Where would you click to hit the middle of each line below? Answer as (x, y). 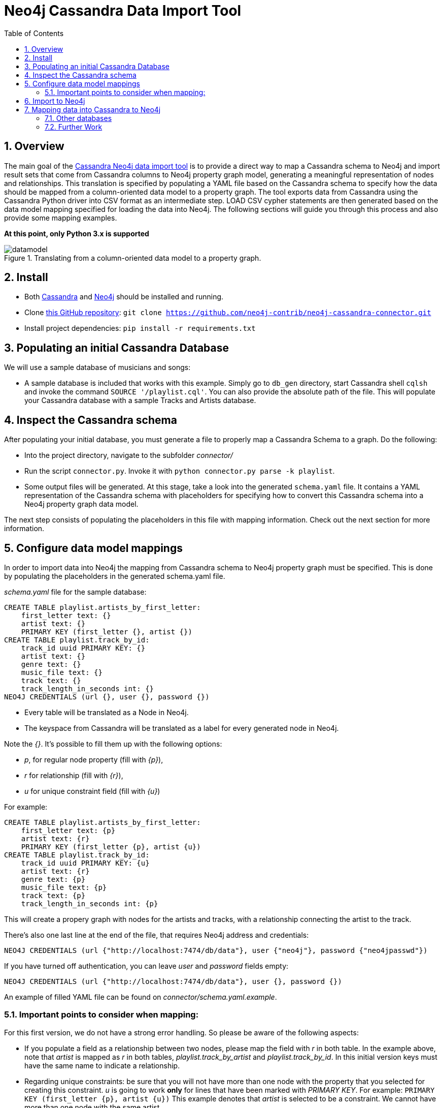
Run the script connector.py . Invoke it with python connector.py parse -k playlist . (180, 471)
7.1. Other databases (78, 118)
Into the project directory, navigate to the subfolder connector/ (129, 455)
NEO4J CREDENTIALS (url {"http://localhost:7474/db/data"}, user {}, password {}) (173, 981)
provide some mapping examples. (61, 218)
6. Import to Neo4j (55, 101)
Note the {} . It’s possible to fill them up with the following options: (113, 744)
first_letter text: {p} (68, 830)
